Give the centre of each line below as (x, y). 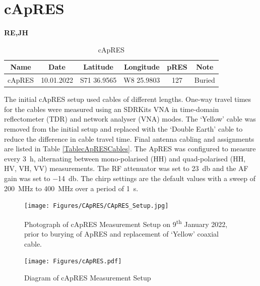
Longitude (142, 67)
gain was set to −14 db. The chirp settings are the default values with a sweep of (130, 178)
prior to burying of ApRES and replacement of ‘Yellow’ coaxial (121, 234)
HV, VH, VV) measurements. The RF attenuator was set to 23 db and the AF (126, 168)
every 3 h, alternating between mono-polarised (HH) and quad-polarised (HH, (125, 158)
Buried (205, 80)
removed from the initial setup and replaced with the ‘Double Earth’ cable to (123, 129)
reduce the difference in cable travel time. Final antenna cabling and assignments (129, 138)
